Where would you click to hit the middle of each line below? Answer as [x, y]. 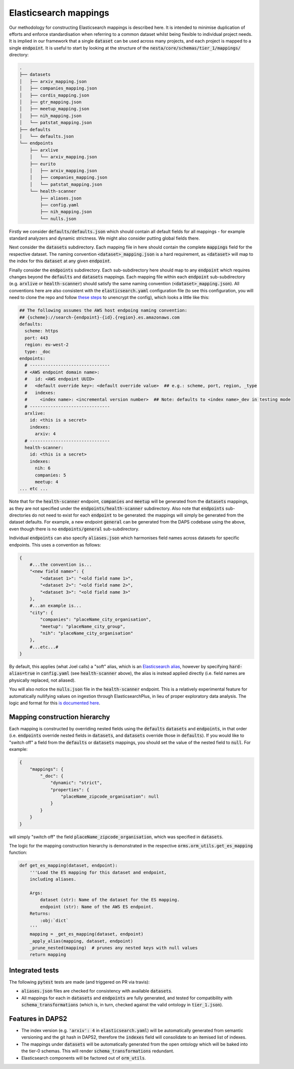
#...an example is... [56, 606]
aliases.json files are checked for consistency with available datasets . [97, 991]
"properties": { [70, 790]
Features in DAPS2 [38, 1019]
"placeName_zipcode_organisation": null [110, 797]
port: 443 [37, 338]
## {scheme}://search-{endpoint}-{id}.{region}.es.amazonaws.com [99, 317]
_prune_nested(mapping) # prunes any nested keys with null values [114, 948]
